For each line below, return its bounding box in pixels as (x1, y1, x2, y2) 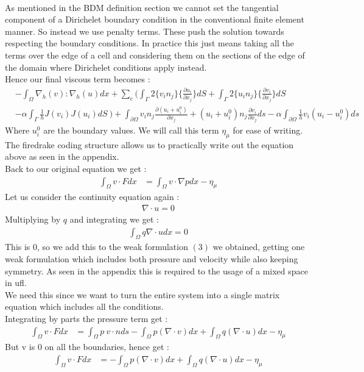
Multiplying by (5, 213, 61, 226)
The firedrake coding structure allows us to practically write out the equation (5, 138, 294, 151)
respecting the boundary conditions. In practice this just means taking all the (5, 37, 294, 49)
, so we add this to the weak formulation (37, 240, 188, 253)
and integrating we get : (69, 213, 159, 226)
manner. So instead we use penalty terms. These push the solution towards (5, 24, 284, 37)
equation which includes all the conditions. (5, 300, 164, 313)
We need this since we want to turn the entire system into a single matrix (5, 288, 280, 301)
